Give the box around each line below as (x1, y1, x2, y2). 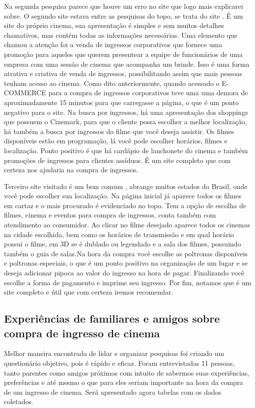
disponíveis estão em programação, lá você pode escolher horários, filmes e (4, 136, 227, 146)
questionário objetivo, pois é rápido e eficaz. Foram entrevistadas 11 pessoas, (4, 358, 235, 368)
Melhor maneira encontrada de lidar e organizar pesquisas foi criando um (4, 348, 225, 358)
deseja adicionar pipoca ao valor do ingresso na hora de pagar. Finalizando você (4, 268, 245, 278)
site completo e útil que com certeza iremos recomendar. (4, 287, 173, 297)
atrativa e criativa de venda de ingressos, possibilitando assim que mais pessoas (4, 68, 243, 79)
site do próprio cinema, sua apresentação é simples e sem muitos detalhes (4, 20, 224, 30)
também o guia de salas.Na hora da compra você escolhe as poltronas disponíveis (4, 248, 248, 258)
